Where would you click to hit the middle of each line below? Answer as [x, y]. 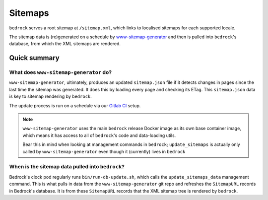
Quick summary [34, 58]
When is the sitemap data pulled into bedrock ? [67, 167]
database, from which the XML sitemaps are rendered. [65, 44]
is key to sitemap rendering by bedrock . [50, 96]
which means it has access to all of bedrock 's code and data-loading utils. [99, 135]
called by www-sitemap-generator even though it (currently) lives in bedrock [104, 151]
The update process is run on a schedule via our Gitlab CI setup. [75, 105]
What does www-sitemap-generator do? [60, 72]
